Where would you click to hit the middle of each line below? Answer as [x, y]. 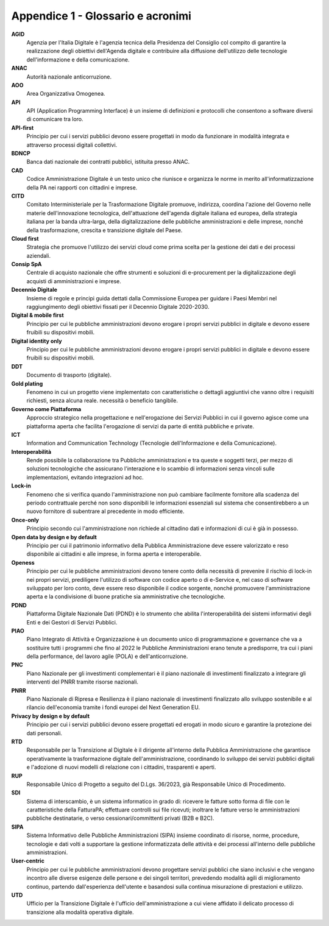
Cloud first [25, 238]
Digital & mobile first [37, 315]
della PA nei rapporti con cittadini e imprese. [82, 187]
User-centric [28, 861]
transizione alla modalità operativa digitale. [80, 912]
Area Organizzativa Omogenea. [66, 94]
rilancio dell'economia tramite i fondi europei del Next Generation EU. [113, 707]
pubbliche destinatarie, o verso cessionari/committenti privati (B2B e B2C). [120, 818]
